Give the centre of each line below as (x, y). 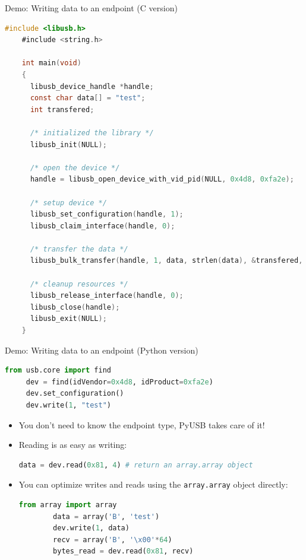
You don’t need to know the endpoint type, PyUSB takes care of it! (142, 424)
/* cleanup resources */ (79, 284)
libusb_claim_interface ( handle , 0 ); (102, 226)
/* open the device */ (75, 168)
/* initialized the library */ (92, 133)
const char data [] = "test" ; (88, 98)
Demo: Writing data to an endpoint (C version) (91, 8)
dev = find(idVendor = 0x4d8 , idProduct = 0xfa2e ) (119, 382)
